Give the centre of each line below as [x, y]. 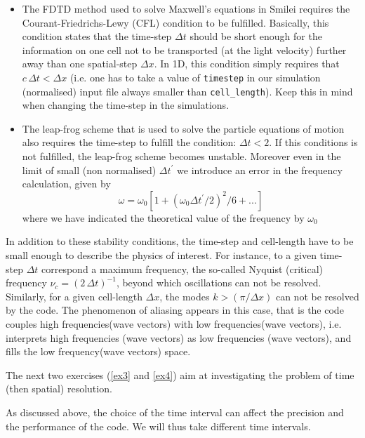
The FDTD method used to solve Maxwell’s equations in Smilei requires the [186, 8]
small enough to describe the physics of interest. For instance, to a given [161, 255]
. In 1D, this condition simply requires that [247, 64]
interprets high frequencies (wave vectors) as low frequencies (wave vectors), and [179, 337]
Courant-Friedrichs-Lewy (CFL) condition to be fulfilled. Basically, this [175, 22]
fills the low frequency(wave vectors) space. [98, 351]
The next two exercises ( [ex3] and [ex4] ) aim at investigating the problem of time [180, 374]
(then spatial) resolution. [59, 389]
